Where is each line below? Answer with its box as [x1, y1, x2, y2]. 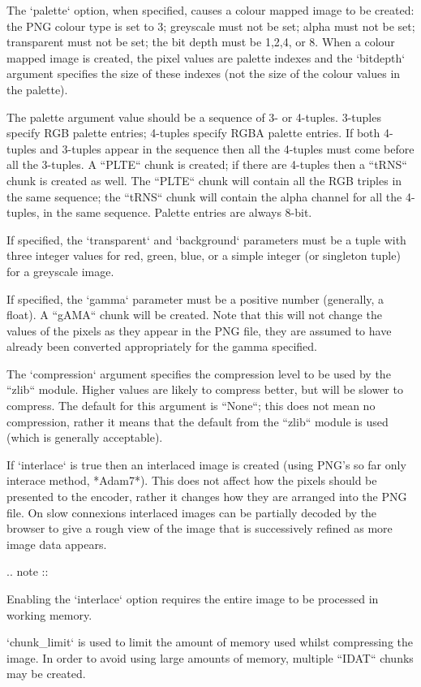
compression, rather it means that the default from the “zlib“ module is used [6, 413, 389, 430]
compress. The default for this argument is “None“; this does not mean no [6, 397, 376, 414]
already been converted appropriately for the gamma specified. [6, 338, 317, 355]
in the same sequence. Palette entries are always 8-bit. [43, 204, 312, 221]
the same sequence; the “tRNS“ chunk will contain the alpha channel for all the [6, 188, 402, 205]
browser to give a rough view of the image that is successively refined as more [6, 520, 393, 537]
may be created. [6, 665, 86, 682]
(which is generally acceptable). [6, 429, 163, 446]
